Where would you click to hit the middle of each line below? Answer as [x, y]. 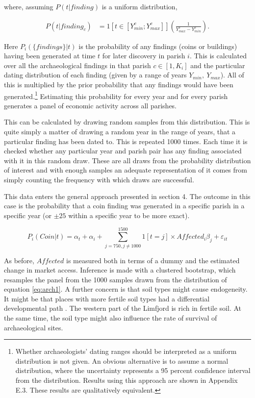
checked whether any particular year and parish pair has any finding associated [123, 151]
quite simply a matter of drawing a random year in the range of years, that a [120, 132]
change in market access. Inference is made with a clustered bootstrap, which [120, 270]
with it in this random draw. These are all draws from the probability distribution [127, 160]
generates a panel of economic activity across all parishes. [90, 105]
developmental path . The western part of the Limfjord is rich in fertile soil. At [123, 308]
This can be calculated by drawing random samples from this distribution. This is [127, 122]
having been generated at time [50, 56]
